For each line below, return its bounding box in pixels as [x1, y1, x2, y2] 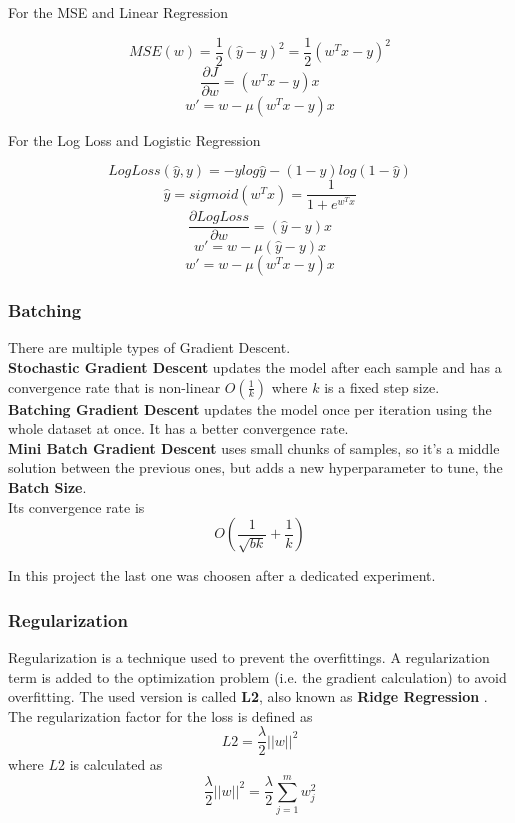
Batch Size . [8, 476, 87, 497]
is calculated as [69, 754, 163, 775]
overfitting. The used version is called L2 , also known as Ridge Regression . [8, 686, 488, 707]
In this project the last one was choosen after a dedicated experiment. [8, 565, 436, 586]
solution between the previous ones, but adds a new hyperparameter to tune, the [8, 457, 503, 478]
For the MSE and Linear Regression [8, 2, 229, 22]
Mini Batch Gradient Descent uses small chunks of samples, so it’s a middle [8, 437, 500, 458]
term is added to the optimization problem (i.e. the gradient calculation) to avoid [8, 666, 507, 687]
